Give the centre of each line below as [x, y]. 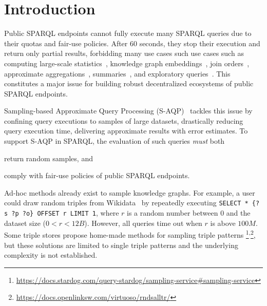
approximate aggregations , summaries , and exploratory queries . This [117, 73]
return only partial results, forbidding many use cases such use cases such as [124, 53]
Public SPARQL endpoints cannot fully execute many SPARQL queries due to [128, 33]
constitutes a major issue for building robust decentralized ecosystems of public [129, 83]
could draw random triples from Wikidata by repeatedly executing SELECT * [126, 203]
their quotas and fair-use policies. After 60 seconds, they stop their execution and [132, 43]
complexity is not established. [51, 255]
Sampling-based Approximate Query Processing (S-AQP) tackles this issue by [128, 111]
